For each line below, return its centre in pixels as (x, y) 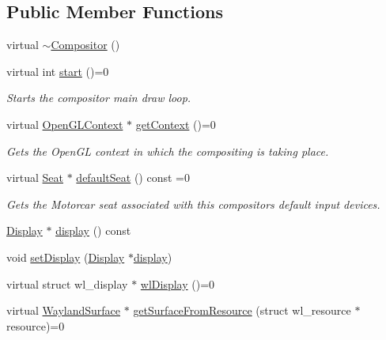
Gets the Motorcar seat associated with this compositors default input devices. (193, 204)
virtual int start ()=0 (58, 71)
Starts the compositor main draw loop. (99, 98)
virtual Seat (35, 178)
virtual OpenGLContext (65, 124)
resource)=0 (36, 325)
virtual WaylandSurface (64, 310)
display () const (93, 230)
